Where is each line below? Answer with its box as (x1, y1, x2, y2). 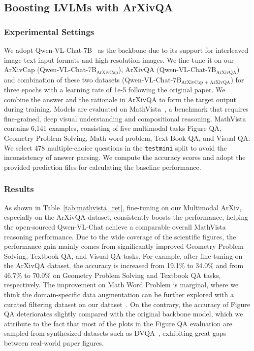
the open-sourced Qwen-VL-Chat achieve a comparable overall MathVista (4, 221, 226, 232)
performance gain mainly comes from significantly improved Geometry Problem (4, 241, 244, 251)
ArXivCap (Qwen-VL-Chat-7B (4, 64, 96, 75)
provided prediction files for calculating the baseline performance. (4, 161, 201, 172)
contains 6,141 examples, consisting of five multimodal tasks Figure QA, (4, 123, 222, 133)
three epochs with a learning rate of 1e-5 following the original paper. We (4, 84, 225, 95)
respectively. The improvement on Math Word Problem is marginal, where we (4, 279, 239, 290)
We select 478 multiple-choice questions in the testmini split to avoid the (4, 142, 227, 153)
